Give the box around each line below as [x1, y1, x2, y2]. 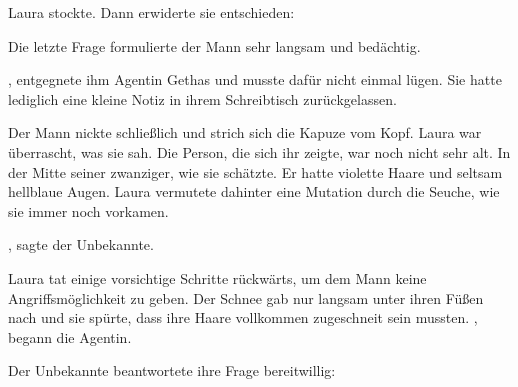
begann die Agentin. [8, 326, 132, 347]
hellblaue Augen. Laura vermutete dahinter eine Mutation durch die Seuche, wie [8, 181, 500, 202]
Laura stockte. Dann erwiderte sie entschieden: [8, 2, 295, 22]
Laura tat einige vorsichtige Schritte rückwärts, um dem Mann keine [8, 267, 427, 288]
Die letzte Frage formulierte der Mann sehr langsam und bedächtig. [8, 35, 421, 56]
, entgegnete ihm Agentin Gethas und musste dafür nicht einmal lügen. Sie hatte [8, 69, 502, 90]
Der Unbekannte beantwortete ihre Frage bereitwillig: [8, 360, 336, 381]
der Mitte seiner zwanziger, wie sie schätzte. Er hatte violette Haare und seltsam [8, 161, 503, 182]
